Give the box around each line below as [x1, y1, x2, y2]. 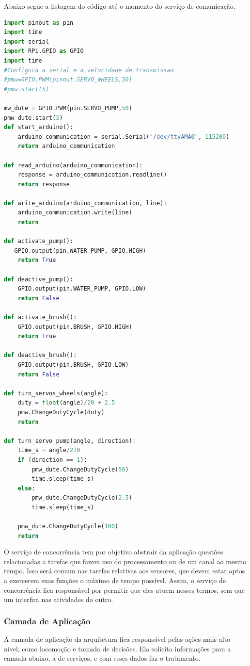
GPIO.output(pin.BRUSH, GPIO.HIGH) [17, 323, 132, 330]
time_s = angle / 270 [17, 447, 80, 454]
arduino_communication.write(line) [17, 209, 132, 216]
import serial [4, 38, 49, 45]
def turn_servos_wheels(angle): [4, 390, 108, 397]
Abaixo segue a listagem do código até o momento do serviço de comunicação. [4, 1, 235, 11]
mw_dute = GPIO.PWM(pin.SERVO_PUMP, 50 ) [4, 104, 132, 112]
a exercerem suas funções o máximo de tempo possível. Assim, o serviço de [4, 575, 226, 585]
